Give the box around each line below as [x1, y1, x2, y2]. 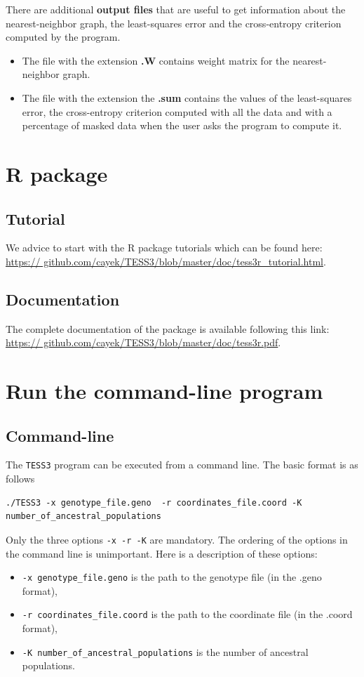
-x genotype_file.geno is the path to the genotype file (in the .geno [22, 570, 322, 584]
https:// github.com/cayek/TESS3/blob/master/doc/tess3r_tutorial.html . [6, 254, 326, 268]
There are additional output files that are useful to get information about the [6, 2, 346, 16]
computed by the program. [6, 29, 121, 44]
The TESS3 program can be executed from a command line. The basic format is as [6, 457, 358, 472]
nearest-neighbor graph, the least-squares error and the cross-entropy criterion [6, 15, 342, 30]
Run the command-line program [6, 376, 323, 405]
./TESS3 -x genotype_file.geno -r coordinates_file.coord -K [6, 497, 302, 508]
